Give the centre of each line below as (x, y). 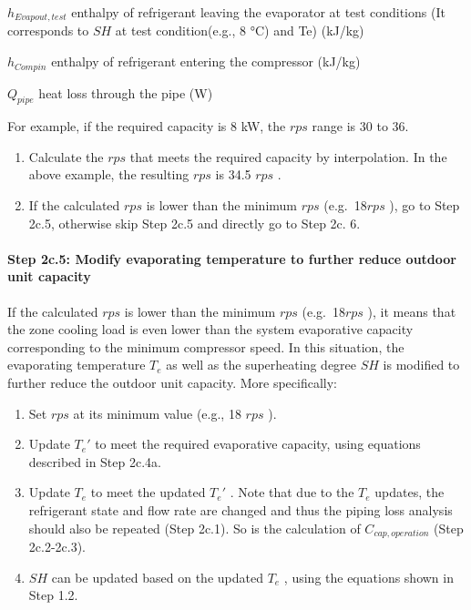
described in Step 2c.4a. (95, 461)
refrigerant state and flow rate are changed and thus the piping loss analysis (241, 510)
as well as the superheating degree (261, 365)
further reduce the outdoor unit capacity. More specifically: (172, 383)
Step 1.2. (53, 595)
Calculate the (66, 156)
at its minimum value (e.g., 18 (157, 413)
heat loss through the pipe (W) (126, 92)
